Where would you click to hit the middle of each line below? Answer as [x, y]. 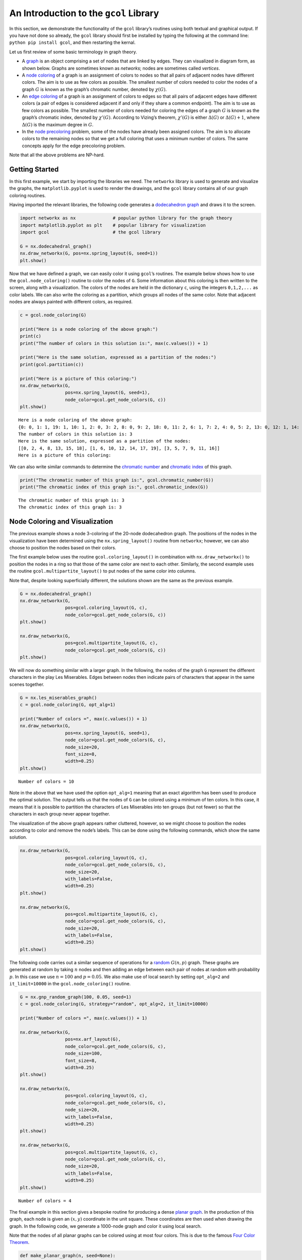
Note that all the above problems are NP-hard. [57, 155]
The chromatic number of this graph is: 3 [71, 500]
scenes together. [27, 684]
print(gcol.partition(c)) [52, 364]
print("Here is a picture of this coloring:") [78, 379]
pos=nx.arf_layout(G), [93, 1039]
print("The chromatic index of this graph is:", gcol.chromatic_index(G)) [114, 487]
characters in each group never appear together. [60, 814]
